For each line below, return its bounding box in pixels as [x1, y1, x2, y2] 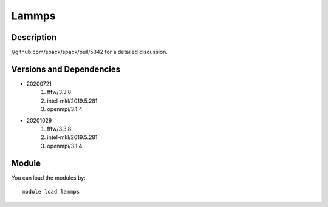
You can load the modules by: [11, 174, 86, 182]
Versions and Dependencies [11, 64, 121, 74]
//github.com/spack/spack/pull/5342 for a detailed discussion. [11, 49, 168, 56]
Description [11, 32, 57, 42]
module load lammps [22, 188, 80, 195]
